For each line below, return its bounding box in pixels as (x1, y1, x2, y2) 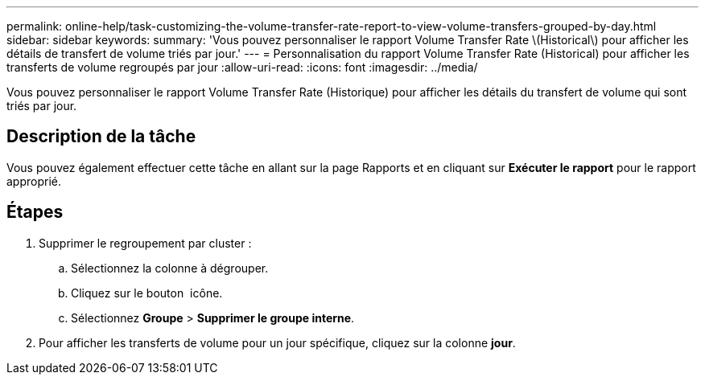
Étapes (6, 202, 64, 223)
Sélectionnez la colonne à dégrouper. (71, 260, 269, 275)
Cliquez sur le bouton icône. (71, 285, 223, 300)
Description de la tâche (6, 126, 196, 147)
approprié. (6, 174, 62, 188)
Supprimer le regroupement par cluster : (39, 236, 252, 250)
